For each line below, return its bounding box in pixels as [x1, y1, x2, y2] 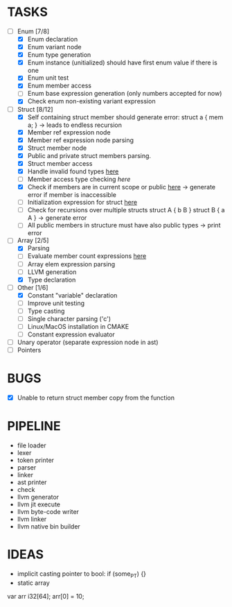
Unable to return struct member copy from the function [17, 393, 175, 402]
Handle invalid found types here [27, 167, 119, 176]
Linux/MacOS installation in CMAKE [27, 323, 130, 330]
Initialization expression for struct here [27, 198, 137, 207]
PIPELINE [7, 418, 61, 434]
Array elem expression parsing [27, 259, 116, 268]
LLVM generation [27, 268, 77, 276]
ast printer [17, 478, 47, 486]
